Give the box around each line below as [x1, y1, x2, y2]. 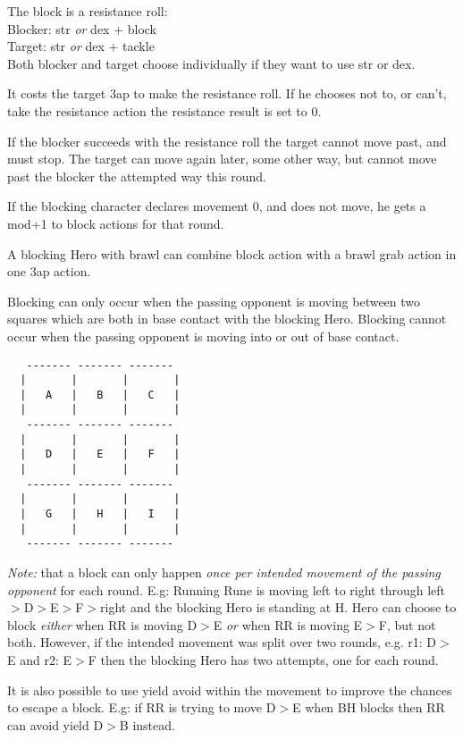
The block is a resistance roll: [7, 2, 168, 20]
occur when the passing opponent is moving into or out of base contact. [7, 326, 400, 345]
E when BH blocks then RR [292, 698, 445, 717]
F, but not [378, 615, 436, 634]
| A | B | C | [20, 388, 181, 401]
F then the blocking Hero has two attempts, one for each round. [88, 651, 439, 669]
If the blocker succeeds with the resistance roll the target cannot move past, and [7, 131, 447, 150]
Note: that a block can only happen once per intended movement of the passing [7, 563, 441, 582]
